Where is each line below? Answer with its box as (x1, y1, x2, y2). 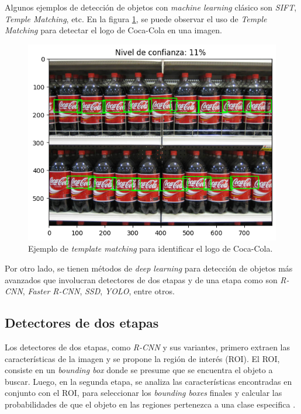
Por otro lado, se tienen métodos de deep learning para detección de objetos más (5, 262, 293, 274)
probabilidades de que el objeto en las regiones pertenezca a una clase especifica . (5, 398, 296, 410)
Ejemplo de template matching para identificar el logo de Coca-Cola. (28, 242, 273, 255)
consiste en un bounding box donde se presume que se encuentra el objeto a (5, 364, 273, 376)
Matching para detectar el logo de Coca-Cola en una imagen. (5, 24, 222, 36)
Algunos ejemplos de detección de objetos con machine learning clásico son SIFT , (5, 1, 297, 13)
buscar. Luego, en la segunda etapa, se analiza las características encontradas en (5, 375, 292, 387)
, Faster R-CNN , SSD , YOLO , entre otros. (22, 285, 175, 297)
